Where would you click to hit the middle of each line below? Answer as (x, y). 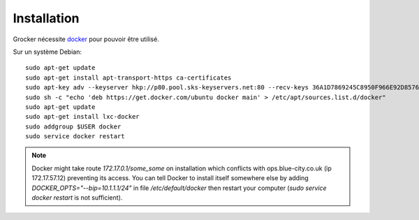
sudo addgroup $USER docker (73, 126)
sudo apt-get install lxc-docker (82, 117)
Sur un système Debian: (47, 52)
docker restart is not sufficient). (77, 198)
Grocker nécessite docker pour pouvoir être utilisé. (86, 39)
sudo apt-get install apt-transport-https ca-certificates (128, 78)
